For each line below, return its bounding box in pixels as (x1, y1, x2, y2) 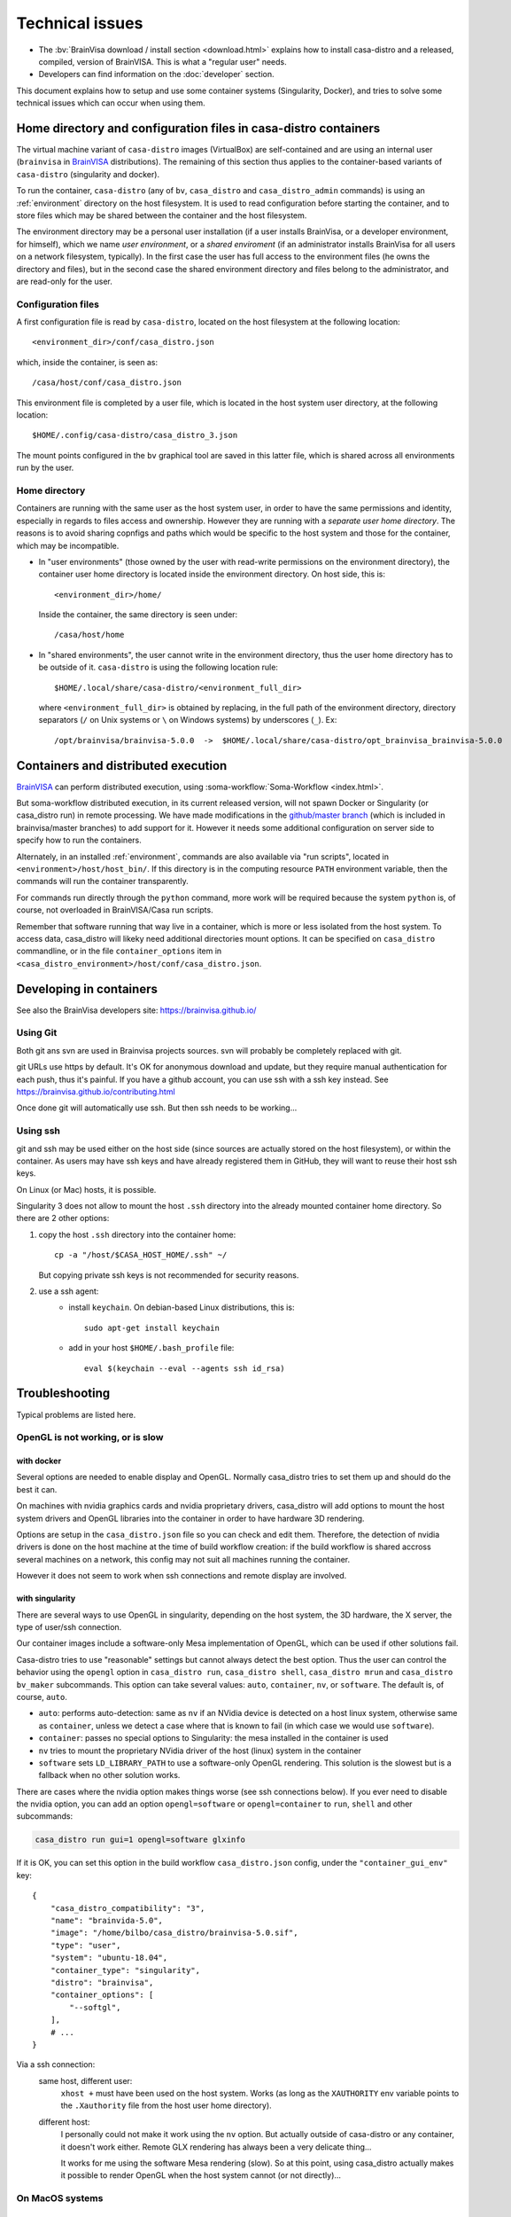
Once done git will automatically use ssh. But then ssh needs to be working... (16, 1102, 298, 1113)
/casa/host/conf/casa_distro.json (32, 378, 182, 388)
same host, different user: (38, 2075, 133, 2086)
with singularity (16, 1593, 76, 1604)
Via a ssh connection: (16, 2059, 96, 2070)
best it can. (16, 1484, 58, 1494)
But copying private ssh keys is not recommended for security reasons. (38, 1269, 299, 1281)
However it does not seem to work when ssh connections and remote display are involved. (16, 1571, 347, 1581)
